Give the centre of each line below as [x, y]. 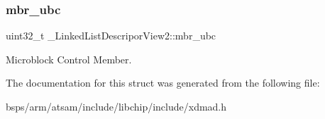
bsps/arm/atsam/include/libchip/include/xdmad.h [116, 106]
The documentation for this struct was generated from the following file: [163, 83]
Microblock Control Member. [69, 59]
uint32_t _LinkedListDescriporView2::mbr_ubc [111, 36]
